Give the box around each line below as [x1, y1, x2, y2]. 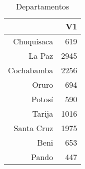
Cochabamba [8, 64, 53, 76]
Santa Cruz [13, 122, 53, 134]
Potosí [31, 93, 53, 105]
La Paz [28, 50, 53, 61]
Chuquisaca [13, 35, 53, 47]
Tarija [32, 108, 53, 119]
